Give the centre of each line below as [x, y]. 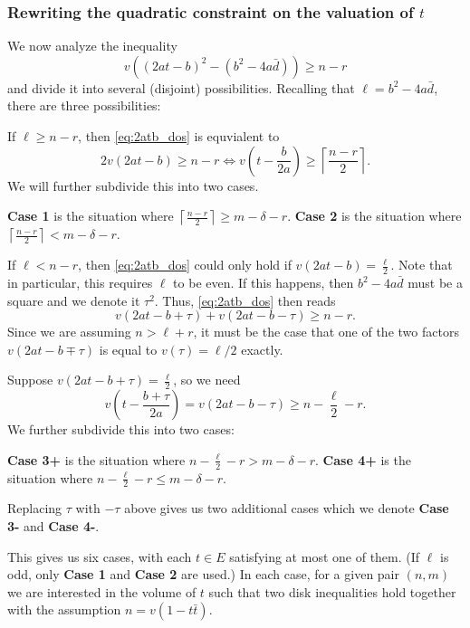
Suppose [30, 380]
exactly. [262, 349]
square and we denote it [74, 300]
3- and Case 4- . [53, 526]
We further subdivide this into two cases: [121, 429]
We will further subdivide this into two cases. [133, 185]
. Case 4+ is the [363, 459]
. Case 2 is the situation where [374, 216]
